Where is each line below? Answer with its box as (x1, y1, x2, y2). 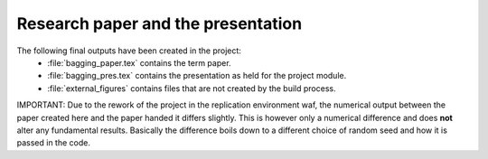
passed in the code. (16, 137, 90, 148)
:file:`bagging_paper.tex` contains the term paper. (47, 57, 231, 68)
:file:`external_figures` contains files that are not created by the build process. (47, 82, 336, 94)
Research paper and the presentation (16, 14, 303, 33)
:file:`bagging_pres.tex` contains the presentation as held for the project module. (47, 70, 347, 81)
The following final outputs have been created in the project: (16, 45, 241, 56)
